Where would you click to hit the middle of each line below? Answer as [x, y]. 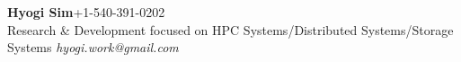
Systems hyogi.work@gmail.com [93, 47]
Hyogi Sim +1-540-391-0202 [86, 12]
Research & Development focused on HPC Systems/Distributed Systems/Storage [230, 29]
